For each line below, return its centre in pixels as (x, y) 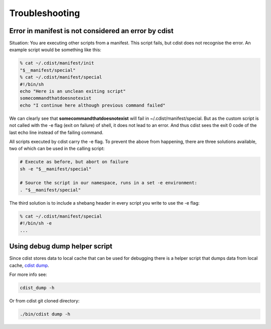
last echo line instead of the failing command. (56, 132)
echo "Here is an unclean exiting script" (73, 91)
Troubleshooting (45, 13)
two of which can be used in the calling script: (57, 148)
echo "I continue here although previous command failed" (93, 105)
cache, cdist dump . (29, 265)
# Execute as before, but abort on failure (74, 162)
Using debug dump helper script (61, 246)
